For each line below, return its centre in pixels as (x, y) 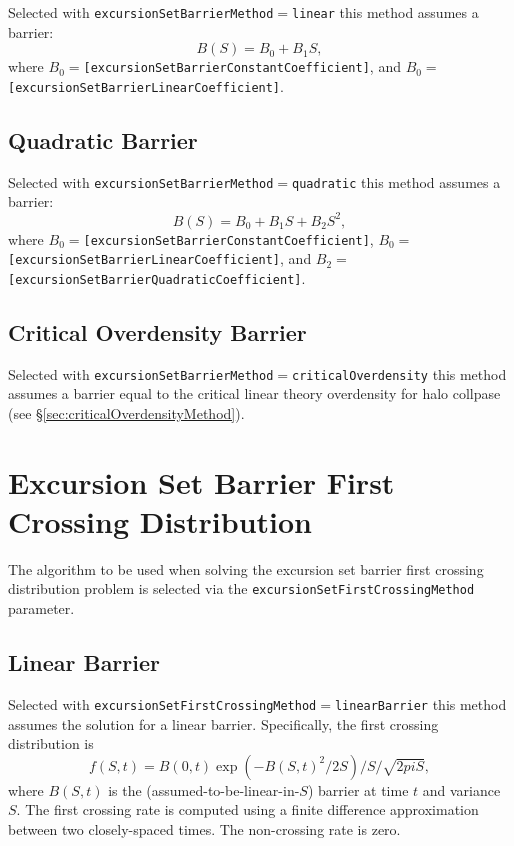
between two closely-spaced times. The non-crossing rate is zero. (204, 828)
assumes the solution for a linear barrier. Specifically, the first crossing (223, 723)
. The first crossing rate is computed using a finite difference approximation (247, 809)
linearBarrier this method (420, 703)
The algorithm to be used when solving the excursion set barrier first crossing (246, 568)
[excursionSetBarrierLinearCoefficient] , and (160, 258)
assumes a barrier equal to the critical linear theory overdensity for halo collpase (254, 393)
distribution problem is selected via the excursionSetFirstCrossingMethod (241, 588)
